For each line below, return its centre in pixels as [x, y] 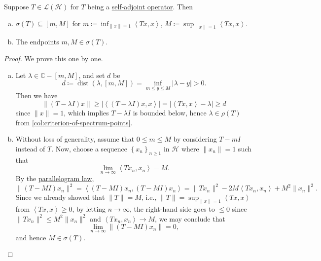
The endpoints [37, 42]
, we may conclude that [190, 218]
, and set [92, 75]
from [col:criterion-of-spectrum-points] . [74, 122]
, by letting [89, 209]
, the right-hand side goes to [172, 209]
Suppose [17, 6]
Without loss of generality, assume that [75, 139]
